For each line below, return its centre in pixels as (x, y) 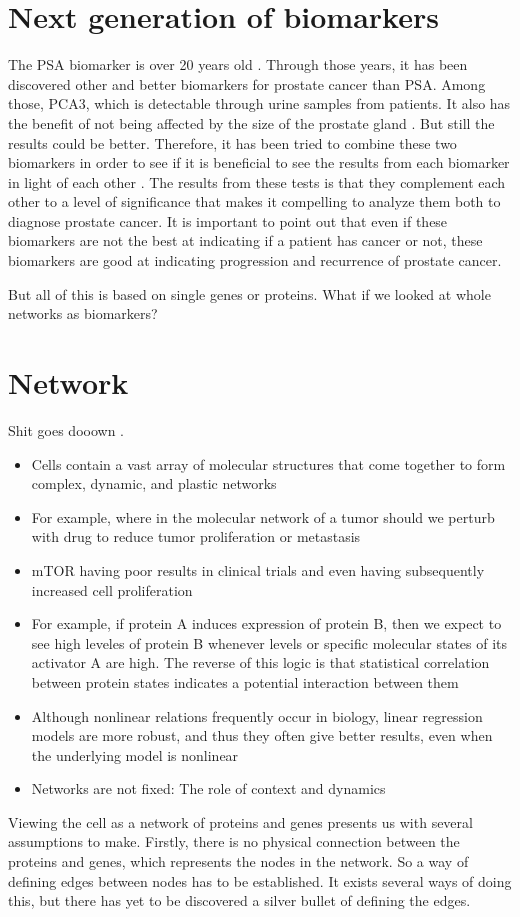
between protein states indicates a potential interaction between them (245, 681)
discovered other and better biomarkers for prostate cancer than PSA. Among (247, 83)
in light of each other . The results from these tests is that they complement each (257, 181)
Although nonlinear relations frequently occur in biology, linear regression (257, 715)
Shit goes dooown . (66, 429)
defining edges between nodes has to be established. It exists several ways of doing (260, 880)
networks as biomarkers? (83, 313)
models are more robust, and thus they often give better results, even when (262, 735)
